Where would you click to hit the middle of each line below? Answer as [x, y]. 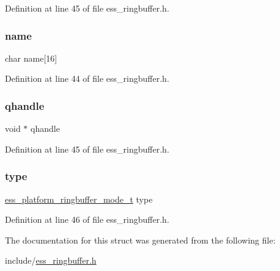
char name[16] [31, 58]
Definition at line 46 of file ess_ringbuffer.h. [87, 219]
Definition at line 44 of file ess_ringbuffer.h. [87, 78]
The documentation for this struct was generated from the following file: [140, 240]
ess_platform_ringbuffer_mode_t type [79, 199]
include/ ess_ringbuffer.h [51, 260]
